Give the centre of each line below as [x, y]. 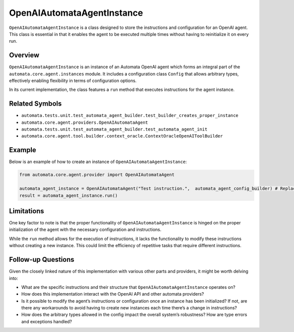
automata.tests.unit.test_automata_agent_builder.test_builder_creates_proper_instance [130, 116]
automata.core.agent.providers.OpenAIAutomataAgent [85, 122]
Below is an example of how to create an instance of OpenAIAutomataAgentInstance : [98, 162]
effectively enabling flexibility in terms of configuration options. [73, 81]
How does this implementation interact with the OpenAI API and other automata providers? [113, 294]
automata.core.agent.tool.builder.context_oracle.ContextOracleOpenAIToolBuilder [122, 136]
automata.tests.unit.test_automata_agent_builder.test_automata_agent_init [114, 129]
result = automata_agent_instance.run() [68, 195]
